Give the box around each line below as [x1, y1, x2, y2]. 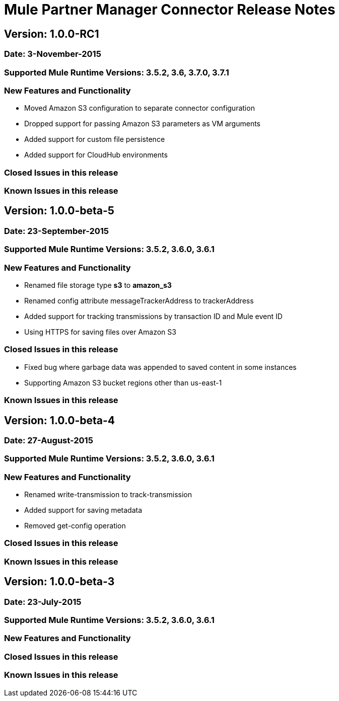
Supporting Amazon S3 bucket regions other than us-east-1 [24, 378, 222, 387]
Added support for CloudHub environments [24, 150, 168, 160]
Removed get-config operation [24, 521, 126, 530]
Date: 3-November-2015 [4, 49, 101, 59]
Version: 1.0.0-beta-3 [4, 575, 115, 588]
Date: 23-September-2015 [4, 225, 109, 236]
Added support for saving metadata [24, 506, 143, 515]
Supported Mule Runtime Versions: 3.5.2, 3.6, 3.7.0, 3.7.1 [4, 67, 229, 77]
